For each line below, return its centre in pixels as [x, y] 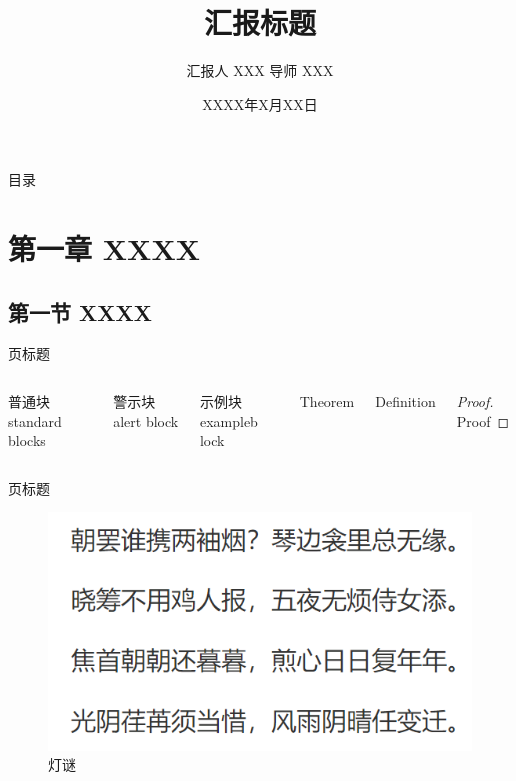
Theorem [327, 401]
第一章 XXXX [104, 248]
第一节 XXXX [80, 311]
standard [35, 420]
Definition [405, 401]
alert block [146, 420]
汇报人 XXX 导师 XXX [260, 70]
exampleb [228, 420]
